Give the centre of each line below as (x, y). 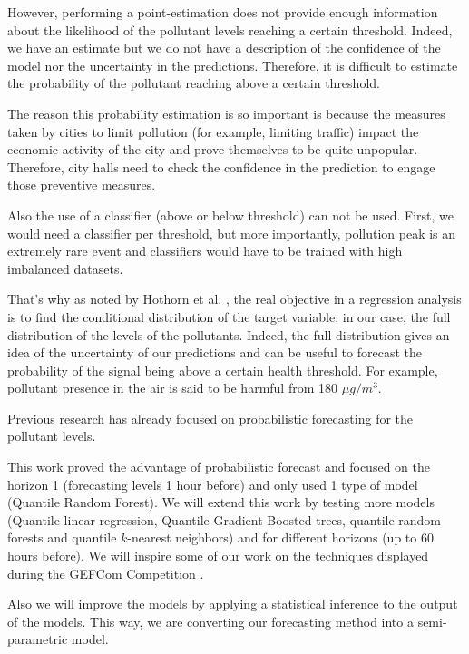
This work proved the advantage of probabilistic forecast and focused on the (219, 467)
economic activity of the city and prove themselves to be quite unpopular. (213, 149)
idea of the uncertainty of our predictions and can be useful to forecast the (215, 352)
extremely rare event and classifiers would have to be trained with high (205, 251)
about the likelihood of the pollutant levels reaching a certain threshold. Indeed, (230, 29)
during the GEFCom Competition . (106, 573)
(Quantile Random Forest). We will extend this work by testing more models (221, 502)
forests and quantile (62, 537)
